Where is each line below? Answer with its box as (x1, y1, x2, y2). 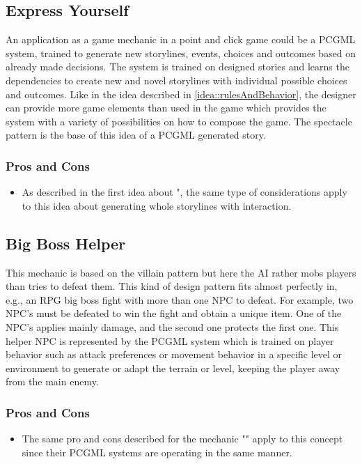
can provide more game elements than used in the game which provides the (6, 100, 326, 115)
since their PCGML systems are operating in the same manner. (22, 444, 292, 459)
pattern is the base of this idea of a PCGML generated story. (6, 127, 266, 142)
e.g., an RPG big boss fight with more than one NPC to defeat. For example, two (6, 292, 354, 307)
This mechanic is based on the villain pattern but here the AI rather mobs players (6, 265, 356, 279)
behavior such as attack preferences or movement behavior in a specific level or (6, 347, 343, 362)
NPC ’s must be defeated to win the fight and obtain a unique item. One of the (6, 306, 342, 320)
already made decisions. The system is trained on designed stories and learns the (6, 59, 349, 74)
